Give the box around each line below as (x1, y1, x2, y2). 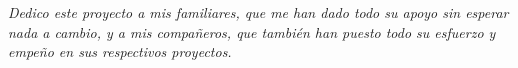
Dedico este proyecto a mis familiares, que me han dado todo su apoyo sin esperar (8, 2, 509, 22)
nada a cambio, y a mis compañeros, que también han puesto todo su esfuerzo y (8, 21, 496, 42)
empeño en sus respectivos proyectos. (8, 41, 232, 62)
